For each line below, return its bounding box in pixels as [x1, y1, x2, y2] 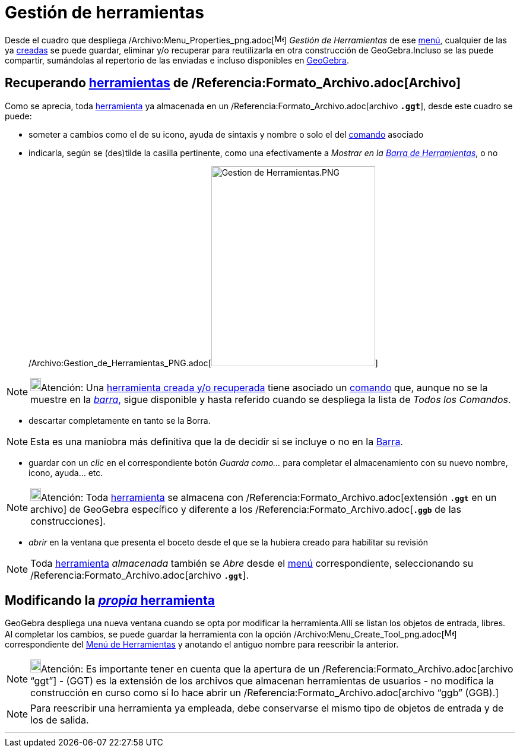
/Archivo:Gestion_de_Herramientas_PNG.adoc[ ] [28, 357, 378, 368]
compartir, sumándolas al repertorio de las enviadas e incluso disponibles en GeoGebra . [5, 55, 349, 65]
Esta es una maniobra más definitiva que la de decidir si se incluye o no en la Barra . [30, 435, 403, 448]
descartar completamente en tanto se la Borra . [28, 415, 211, 426]
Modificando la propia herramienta [5, 593, 215, 608]
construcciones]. [30, 515, 106, 527]
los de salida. [30, 714, 89, 726]
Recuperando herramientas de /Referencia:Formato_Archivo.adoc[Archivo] [5, 75, 461, 91]
